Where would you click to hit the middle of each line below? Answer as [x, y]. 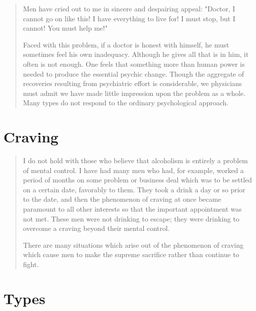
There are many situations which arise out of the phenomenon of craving [133, 244]
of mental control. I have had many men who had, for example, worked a [133, 170]
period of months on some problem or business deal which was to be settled [137, 180]
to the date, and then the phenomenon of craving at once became [122, 199]
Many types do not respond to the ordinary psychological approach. [126, 103]
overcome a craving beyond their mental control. [96, 228]
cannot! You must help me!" [65, 28]
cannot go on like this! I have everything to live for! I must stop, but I [129, 18]
